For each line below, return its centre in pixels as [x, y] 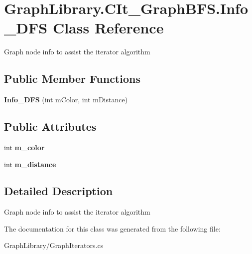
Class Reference [108, 28]
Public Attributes [50, 127]
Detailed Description [59, 191]
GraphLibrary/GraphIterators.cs [54, 245]
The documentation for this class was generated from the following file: [112, 228]
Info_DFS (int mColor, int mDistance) [66, 100]
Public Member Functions [72, 79]
